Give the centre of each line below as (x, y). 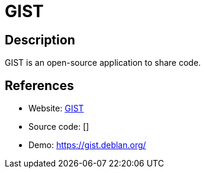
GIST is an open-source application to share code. (103, 63)
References (39, 85)
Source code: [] (59, 127)
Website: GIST (56, 108)
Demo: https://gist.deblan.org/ (87, 145)
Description (40, 40)
